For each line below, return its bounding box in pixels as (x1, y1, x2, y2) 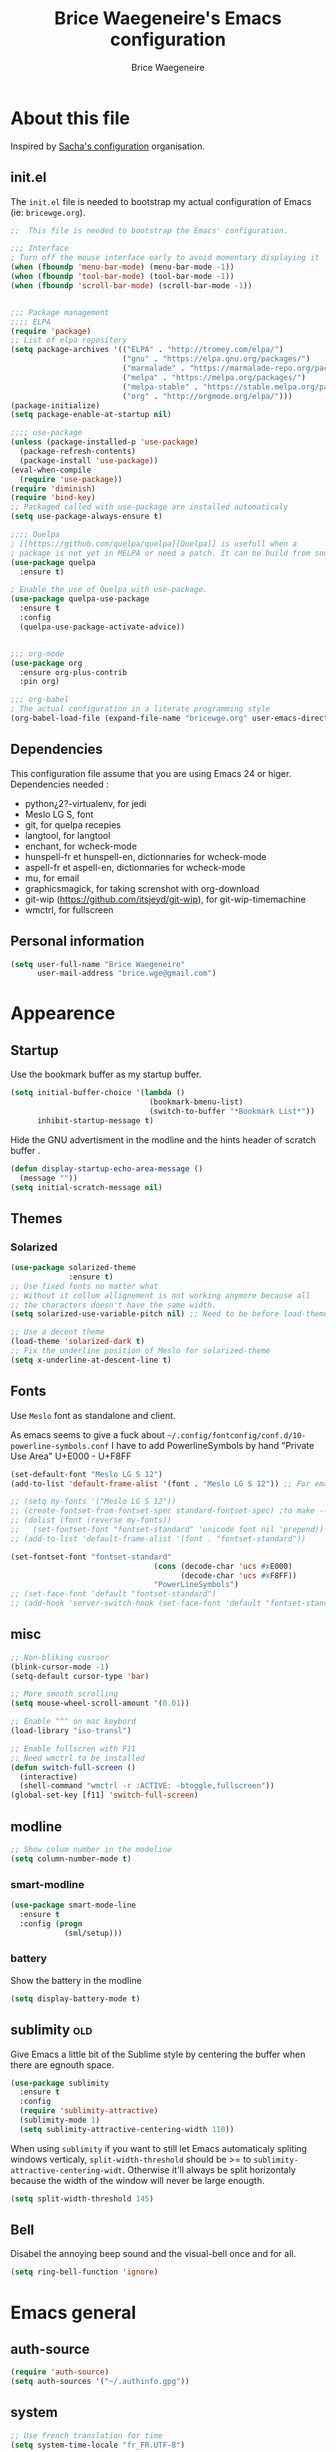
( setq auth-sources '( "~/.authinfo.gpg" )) (10, 2377, 190, 2387)
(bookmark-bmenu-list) (148, 1097, 244, 1107)
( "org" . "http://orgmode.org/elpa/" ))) (121, 391, 293, 401)
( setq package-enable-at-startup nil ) (10, 410, 172, 420)
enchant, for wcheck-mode (24, 840, 138, 852)
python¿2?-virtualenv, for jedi (24, 797, 147, 809)
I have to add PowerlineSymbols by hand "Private (111, 1439, 315, 1451)
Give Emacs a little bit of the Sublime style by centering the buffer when (10, 2048, 306, 2060)
